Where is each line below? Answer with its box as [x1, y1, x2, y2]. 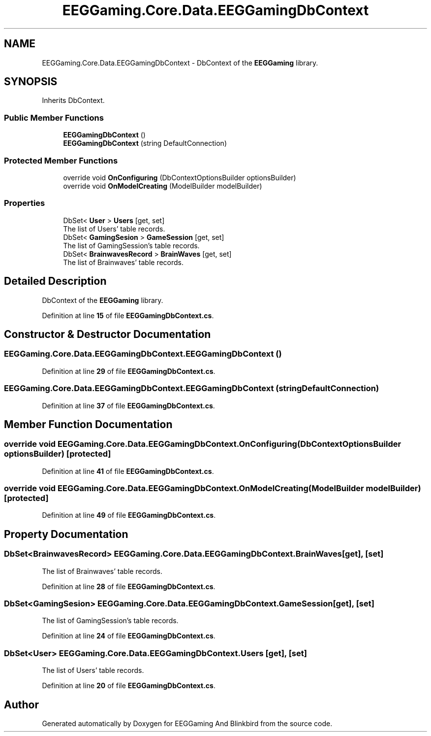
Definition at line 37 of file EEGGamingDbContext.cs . [42, 401, 215, 410]
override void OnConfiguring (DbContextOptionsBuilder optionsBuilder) [63, 173, 296, 182]
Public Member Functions [4, 112, 104, 123]
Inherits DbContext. [42, 96, 105, 105]
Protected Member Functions [4, 155, 118, 166]
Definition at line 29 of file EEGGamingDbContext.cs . [42, 367, 215, 375]
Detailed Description [4, 275, 107, 288]
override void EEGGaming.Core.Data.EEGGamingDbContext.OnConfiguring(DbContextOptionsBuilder [4, 439, 401, 449]
